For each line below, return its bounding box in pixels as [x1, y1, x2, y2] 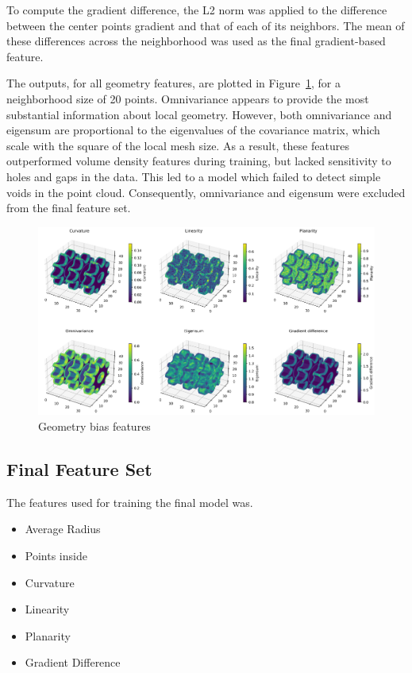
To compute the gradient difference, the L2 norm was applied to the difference [6, 2, 387, 17]
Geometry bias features [38, 417, 151, 434]
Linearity [25, 601, 70, 617]
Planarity [25, 627, 71, 644]
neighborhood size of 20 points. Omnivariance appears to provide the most [6, 90, 369, 106]
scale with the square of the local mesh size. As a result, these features [6, 137, 349, 153]
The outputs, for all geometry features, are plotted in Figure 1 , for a [6, 75, 341, 91]
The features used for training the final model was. [6, 493, 253, 510]
